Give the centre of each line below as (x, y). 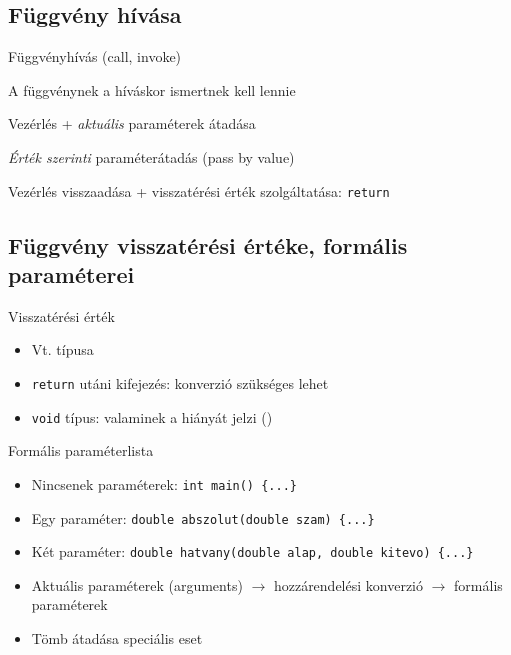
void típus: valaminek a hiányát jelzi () (152, 416)
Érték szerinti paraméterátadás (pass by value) (151, 156)
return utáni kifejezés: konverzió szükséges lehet (180, 383)
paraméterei (71, 274)
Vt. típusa (62, 349)
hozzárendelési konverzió (348, 584)
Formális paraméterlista (81, 450)
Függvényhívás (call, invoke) (95, 56)
